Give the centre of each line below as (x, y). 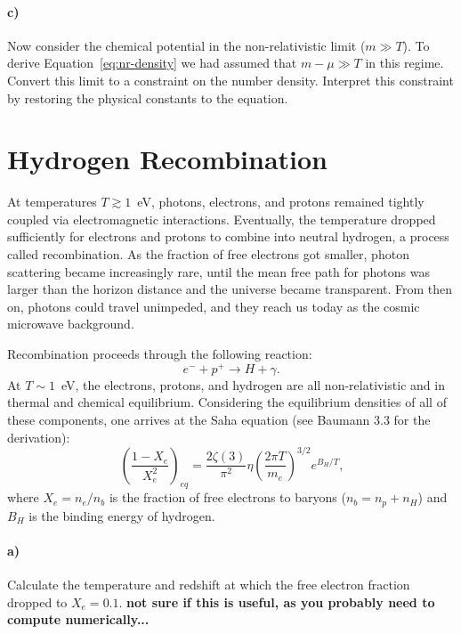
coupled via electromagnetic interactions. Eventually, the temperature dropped (222, 219)
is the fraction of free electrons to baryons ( (227, 497)
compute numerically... (78, 619)
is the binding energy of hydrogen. (122, 515)
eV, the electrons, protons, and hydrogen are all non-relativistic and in (253, 384)
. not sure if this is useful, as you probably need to (277, 601)
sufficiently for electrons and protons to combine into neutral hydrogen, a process (228, 236)
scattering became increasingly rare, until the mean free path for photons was (218, 271)
